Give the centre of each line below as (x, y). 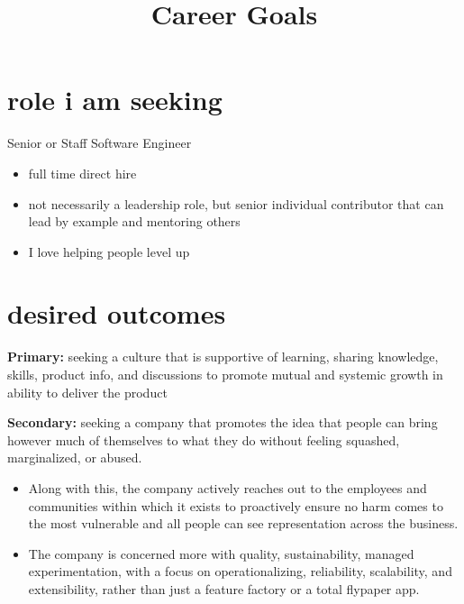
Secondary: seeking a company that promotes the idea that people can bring (223, 422)
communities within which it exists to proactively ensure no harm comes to (236, 505)
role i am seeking (115, 100)
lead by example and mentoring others (134, 221)
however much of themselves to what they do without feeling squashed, (204, 439)
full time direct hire (82, 173)
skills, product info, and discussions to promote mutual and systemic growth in (225, 374)
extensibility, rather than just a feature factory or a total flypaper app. (224, 588)
